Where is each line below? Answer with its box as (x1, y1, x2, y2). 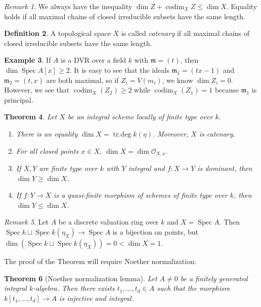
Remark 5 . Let (4, 216, 49, 227)
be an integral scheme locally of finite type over (67, 111, 213, 122)
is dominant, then (197, 162, 252, 173)
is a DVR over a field (61, 55, 126, 65)
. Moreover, (152, 128, 189, 139)
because (214, 84, 239, 95)
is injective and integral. (59, 292, 134, 303)
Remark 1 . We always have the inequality (4, 1, 133, 11)
